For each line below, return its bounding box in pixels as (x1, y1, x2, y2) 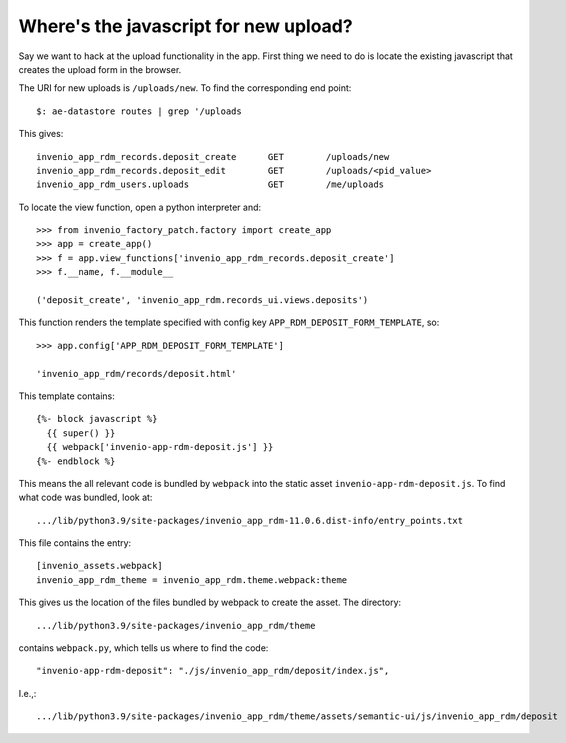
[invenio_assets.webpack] (36, 560, 164, 572)
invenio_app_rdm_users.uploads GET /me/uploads (36, 179, 385, 190)
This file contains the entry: (18, 537, 132, 549)
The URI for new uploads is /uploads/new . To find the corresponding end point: (18, 82, 352, 94)
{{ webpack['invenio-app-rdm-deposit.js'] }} (46, 441, 274, 453)
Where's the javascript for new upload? (18, 15, 354, 37)
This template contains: (18, 390, 115, 402)
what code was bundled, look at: (18, 491, 153, 504)
